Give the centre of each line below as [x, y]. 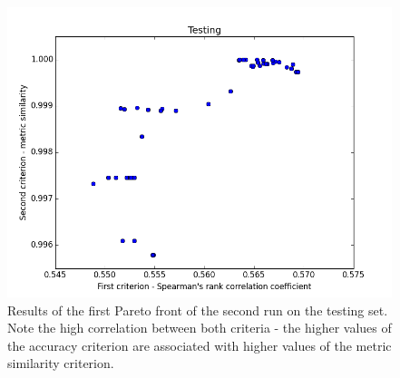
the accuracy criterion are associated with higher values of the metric [200, 345]
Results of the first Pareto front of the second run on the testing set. [198, 310]
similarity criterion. [61, 363]
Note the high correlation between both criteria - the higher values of [200, 328]
